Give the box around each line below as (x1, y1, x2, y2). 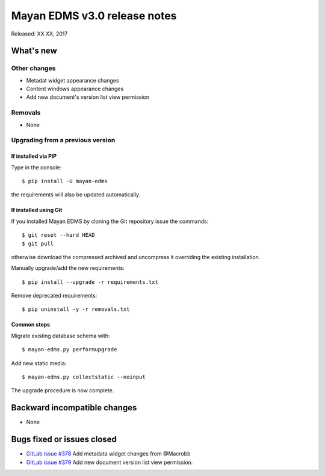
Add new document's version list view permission (26, 93, 150, 101)
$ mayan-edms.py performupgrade (22, 346, 117, 353)
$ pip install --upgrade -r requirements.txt (22, 278, 159, 286)
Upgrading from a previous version (11, 136, 116, 145)
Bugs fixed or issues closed (11, 434, 117, 445)
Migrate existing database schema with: (11, 332, 110, 339)
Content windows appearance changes (26, 85, 124, 93)
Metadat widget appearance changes (26, 77, 120, 84)
